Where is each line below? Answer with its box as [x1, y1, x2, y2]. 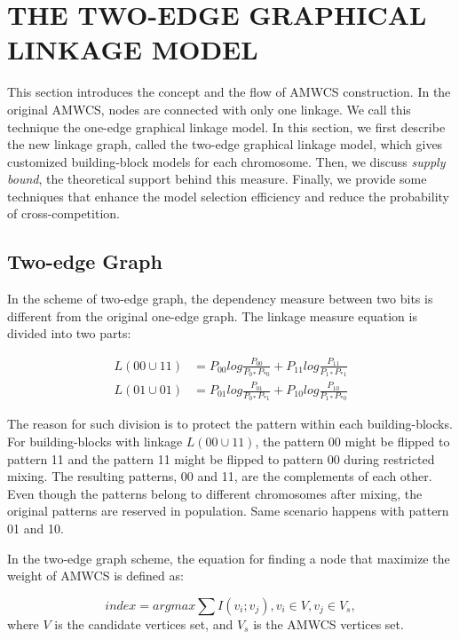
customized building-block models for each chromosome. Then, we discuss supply [7, 152, 446, 170]
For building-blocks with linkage [7, 432, 183, 451]
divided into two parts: [7, 324, 131, 343]
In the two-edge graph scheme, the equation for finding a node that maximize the [7, 548, 450, 567]
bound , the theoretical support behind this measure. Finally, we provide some [7, 170, 427, 188]
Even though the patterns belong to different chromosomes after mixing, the [7, 484, 423, 502]
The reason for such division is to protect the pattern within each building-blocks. [7, 414, 453, 433]
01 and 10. [7, 519, 64, 538]
